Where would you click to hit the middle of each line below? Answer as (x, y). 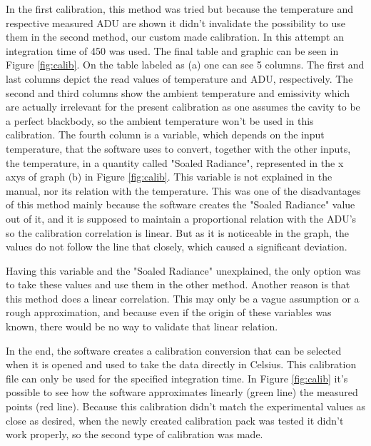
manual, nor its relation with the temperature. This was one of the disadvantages (183, 190)
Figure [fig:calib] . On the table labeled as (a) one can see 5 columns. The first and (185, 65)
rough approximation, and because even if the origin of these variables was (169, 312)
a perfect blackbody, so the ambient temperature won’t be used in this (160, 120)
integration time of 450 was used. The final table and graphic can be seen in (172, 50)
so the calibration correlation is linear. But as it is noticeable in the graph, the (177, 232)
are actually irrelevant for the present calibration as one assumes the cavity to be (183, 107)
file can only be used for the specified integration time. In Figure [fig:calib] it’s (177, 378)
